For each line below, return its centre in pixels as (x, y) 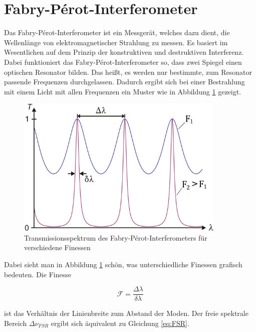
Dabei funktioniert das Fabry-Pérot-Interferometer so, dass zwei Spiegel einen (123, 62)
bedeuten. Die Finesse (38, 274)
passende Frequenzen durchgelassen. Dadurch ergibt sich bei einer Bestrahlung (124, 82)
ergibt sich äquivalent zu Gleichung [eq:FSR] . (120, 323)
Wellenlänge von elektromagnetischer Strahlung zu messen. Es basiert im (116, 42)
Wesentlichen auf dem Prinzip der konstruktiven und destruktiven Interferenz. (124, 52)
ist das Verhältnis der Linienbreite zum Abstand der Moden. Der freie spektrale (126, 313)
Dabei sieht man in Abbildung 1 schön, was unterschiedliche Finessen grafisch (123, 264)
